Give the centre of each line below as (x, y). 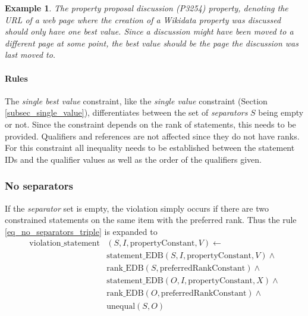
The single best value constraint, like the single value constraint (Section (136, 100)
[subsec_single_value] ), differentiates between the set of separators (126, 112)
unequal (121, 306)
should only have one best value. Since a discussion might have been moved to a (149, 31)
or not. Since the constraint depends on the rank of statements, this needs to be (150, 124)
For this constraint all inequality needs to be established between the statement (150, 148)
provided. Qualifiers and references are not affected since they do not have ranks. (152, 136)
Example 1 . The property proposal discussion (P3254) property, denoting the (147, 8)
